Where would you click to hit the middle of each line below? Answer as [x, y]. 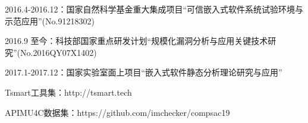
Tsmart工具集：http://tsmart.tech [68, 92]
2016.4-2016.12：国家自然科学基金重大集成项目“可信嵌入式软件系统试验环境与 [154, 9]
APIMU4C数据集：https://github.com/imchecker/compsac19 [117, 112]
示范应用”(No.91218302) [50, 20]
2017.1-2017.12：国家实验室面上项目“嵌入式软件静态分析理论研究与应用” [144, 72]
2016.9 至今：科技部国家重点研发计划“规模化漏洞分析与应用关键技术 [136, 41]
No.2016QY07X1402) [59, 52]
